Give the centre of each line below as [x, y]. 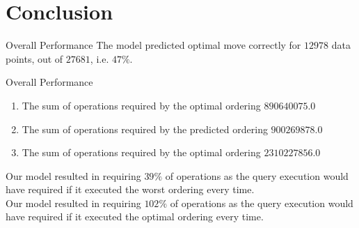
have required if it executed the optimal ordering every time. [135, 216]
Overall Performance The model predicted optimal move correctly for [153, 45]
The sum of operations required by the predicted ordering [145, 129]
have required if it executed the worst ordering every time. [130, 189]
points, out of [34, 58]
